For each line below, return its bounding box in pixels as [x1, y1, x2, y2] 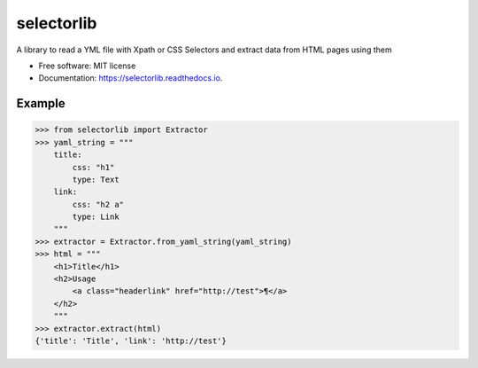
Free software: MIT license [38, 60, 136, 71]
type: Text [72, 174, 119, 184]
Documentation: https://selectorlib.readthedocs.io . [38, 73, 223, 83]
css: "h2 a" [72, 200, 124, 209]
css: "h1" [72, 162, 115, 172]
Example [16, 96, 66, 111]
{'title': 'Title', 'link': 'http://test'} [35, 335, 227, 346]
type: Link [72, 212, 119, 222]
